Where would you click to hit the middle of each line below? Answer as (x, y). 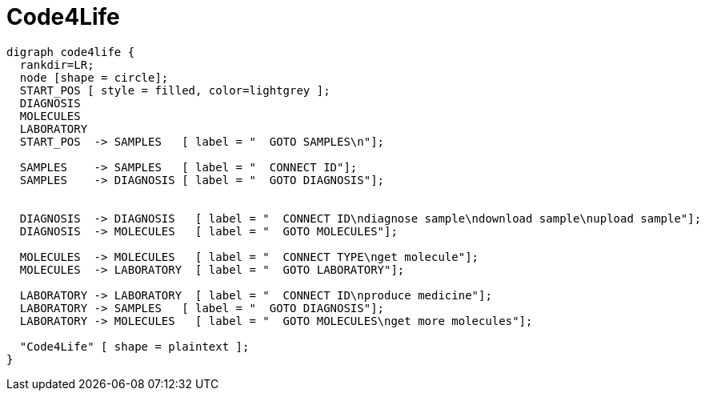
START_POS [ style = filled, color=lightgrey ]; (175, 90)
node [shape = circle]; (94, 77)
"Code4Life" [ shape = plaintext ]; (134, 346)
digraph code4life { (71, 52)
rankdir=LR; (57, 64)
